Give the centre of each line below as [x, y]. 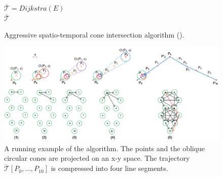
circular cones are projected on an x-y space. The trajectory [97, 158]
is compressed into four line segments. [109, 168]
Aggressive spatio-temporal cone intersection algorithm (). [94, 35]
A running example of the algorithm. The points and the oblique [105, 148]
